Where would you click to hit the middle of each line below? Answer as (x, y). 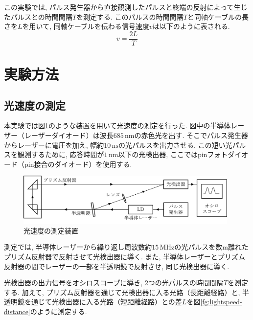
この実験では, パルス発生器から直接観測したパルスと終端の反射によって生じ (126, 7)
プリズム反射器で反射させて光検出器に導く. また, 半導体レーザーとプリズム (125, 256)
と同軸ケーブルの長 (218, 16)
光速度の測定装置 (51, 230)
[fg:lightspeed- (221, 302)
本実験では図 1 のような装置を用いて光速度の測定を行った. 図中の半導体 (117, 126)
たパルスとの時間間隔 (38, 16)
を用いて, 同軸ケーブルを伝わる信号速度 (86, 26)
